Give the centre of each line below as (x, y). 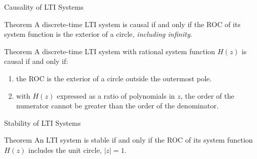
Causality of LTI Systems (44, 7)
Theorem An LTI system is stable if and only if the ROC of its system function (128, 140)
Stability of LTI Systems (42, 122)
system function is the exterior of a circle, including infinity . (98, 34)
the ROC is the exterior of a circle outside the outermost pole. (114, 78)
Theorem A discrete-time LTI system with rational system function (110, 51)
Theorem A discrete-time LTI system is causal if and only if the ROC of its (122, 24)
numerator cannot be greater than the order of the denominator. (117, 106)
